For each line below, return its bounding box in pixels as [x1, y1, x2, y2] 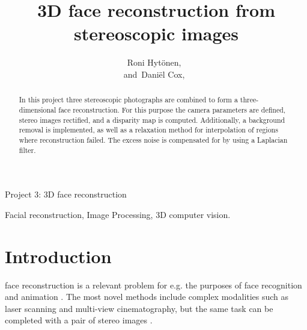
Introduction [5, 243, 112, 268]
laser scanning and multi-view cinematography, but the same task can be [5, 302, 273, 314]
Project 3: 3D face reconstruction [5, 188, 127, 201]
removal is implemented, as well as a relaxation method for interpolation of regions [19, 125, 278, 135]
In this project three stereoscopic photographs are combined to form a [19, 95, 238, 105]
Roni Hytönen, [127, 56, 181, 69]
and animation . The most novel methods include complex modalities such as [5, 290, 289, 303]
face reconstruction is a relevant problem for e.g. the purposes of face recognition [5, 278, 302, 291]
